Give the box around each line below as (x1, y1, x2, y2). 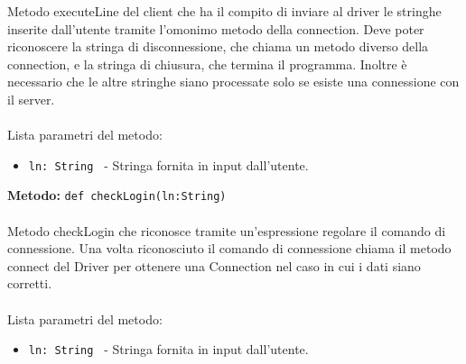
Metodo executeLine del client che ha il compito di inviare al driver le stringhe (7, 2, 442, 20)
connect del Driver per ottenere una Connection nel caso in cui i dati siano (7, 256, 421, 275)
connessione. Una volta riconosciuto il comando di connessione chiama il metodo (7, 239, 452, 258)
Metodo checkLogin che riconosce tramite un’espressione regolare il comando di (7, 221, 446, 240)
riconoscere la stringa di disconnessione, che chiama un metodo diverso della (7, 37, 429, 56)
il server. (7, 89, 55, 108)
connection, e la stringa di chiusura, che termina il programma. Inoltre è (7, 54, 407, 73)
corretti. (7, 274, 52, 293)
